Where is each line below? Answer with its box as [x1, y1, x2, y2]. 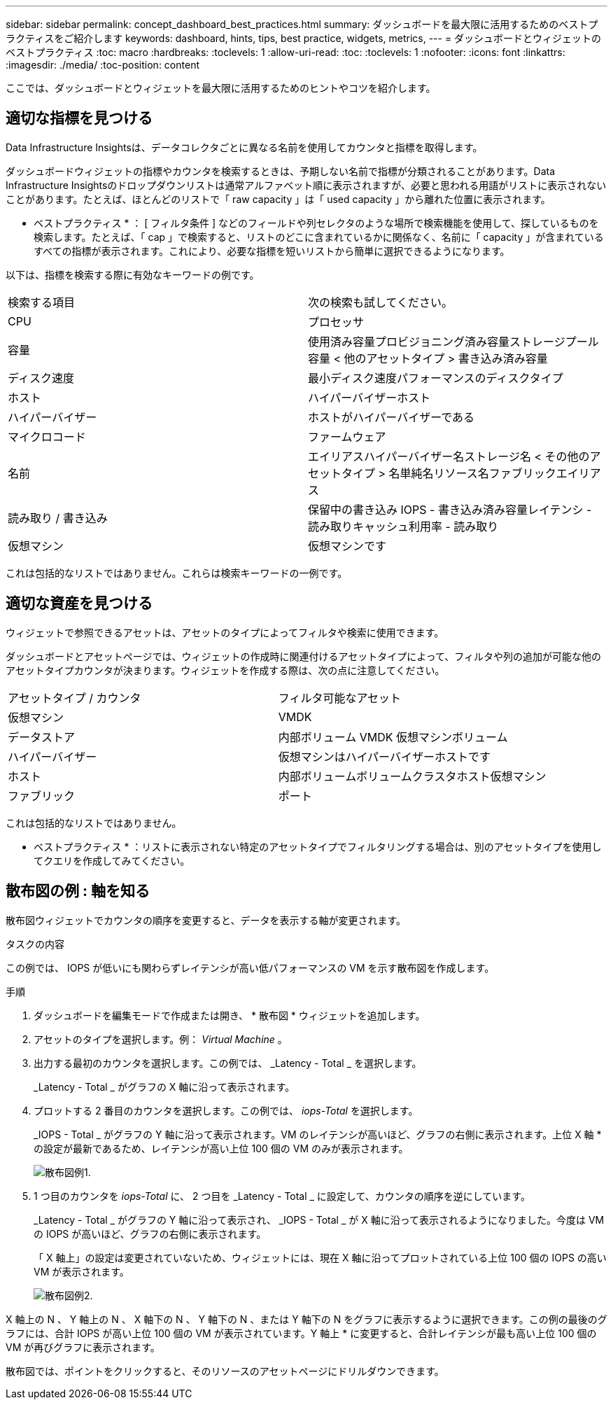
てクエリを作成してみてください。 [34, 854, 190, 867]
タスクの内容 [6, 937, 64, 950]
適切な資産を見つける [6, 594, 153, 613]
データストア [8, 729, 76, 744]
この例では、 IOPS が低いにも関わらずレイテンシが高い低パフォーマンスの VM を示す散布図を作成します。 [6, 961, 495, 974]
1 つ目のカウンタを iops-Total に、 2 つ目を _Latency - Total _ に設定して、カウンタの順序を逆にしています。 [34, 1189, 530, 1202]
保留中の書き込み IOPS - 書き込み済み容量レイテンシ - [308, 502, 592, 517]
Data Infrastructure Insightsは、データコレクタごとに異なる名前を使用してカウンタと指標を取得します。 [6, 141, 483, 153]
